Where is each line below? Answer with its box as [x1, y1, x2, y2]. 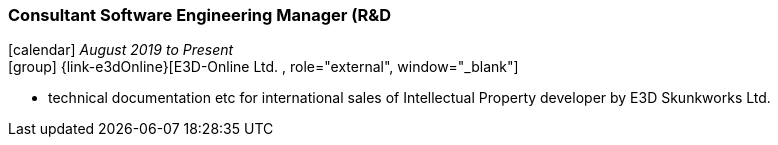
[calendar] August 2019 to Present [8, 41, 234, 59]
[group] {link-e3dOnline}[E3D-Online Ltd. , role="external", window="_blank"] [8, 58, 519, 76]
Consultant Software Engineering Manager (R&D [8, 5, 392, 25]
